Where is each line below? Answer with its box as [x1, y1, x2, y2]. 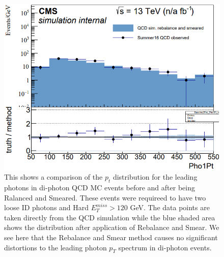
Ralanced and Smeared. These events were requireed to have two [4, 192, 206, 203]
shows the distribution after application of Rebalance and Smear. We [4, 222, 219, 233]
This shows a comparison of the [4, 172, 103, 182]
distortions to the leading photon [4, 242, 107, 252]
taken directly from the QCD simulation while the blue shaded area [4, 212, 215, 222]
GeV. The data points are [130, 202, 210, 213]
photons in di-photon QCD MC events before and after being [4, 182, 195, 192]
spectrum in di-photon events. [118, 242, 212, 252]
